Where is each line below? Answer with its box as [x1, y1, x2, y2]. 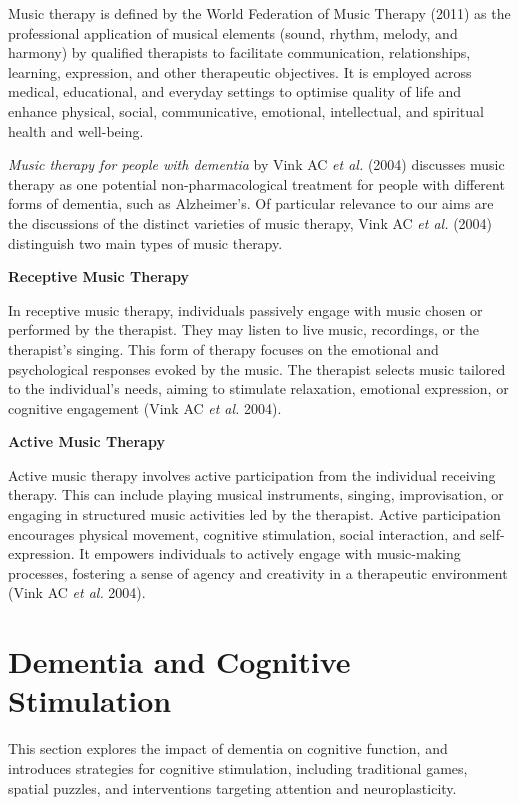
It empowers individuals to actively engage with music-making [79, 543, 461, 564]
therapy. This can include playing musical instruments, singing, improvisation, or [8, 484, 504, 505]
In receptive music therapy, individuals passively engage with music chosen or [8, 299, 483, 320]
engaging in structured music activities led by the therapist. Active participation [8, 504, 501, 525]
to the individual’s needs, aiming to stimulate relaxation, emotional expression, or [8, 378, 509, 399]
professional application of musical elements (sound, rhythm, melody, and [8, 22, 458, 43]
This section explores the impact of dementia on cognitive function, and [8, 738, 448, 759]
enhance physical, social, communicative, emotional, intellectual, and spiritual [8, 100, 484, 121]
